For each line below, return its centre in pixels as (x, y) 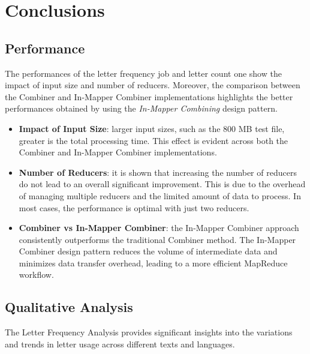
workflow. (36, 274)
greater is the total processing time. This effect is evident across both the (154, 140)
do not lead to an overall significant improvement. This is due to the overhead (162, 184)
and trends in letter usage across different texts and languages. (120, 343)
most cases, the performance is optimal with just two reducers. (134, 207)
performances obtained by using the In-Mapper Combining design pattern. (141, 108)
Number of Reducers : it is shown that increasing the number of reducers (158, 172)
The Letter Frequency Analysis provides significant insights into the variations (149, 332)
